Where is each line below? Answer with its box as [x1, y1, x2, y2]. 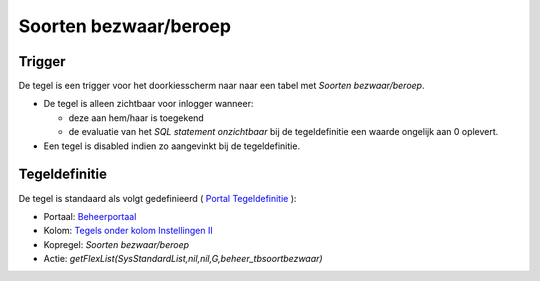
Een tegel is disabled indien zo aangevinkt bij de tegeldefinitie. [43, 140, 300, 152]
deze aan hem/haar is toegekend [68, 111, 204, 124]
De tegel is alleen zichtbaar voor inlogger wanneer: [43, 98, 254, 110]
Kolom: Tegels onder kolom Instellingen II [43, 225, 214, 237]
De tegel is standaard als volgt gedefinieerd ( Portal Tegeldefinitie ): [18, 192, 297, 204]
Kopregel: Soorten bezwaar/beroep [43, 238, 190, 250]
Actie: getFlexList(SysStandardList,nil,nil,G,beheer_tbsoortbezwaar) [43, 253, 324, 265]
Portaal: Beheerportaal [43, 210, 137, 222]
